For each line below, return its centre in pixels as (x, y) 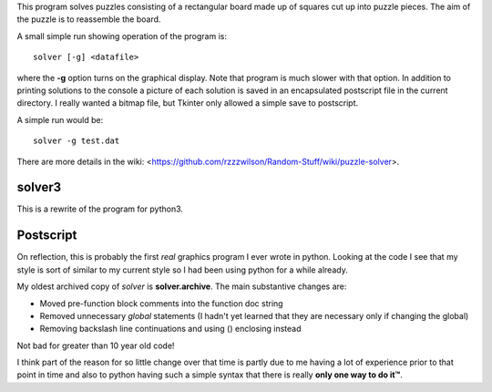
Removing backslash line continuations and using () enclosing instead (170, 329)
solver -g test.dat (77, 141)
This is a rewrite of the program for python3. (100, 209)
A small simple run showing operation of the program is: (122, 36)
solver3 (39, 187)
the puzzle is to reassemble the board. (89, 19)
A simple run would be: (60, 119)
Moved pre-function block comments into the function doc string (161, 303)
